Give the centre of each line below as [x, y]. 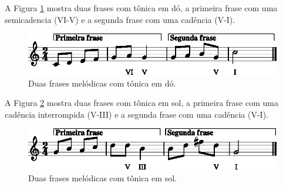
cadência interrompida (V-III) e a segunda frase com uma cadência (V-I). [137, 114]
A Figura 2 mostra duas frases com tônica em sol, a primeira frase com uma [141, 103]
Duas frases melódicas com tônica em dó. [102, 83]
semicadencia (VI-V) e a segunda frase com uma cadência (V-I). [120, 19]
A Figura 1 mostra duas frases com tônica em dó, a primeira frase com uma [141, 8]
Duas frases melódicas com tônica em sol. [102, 177]
